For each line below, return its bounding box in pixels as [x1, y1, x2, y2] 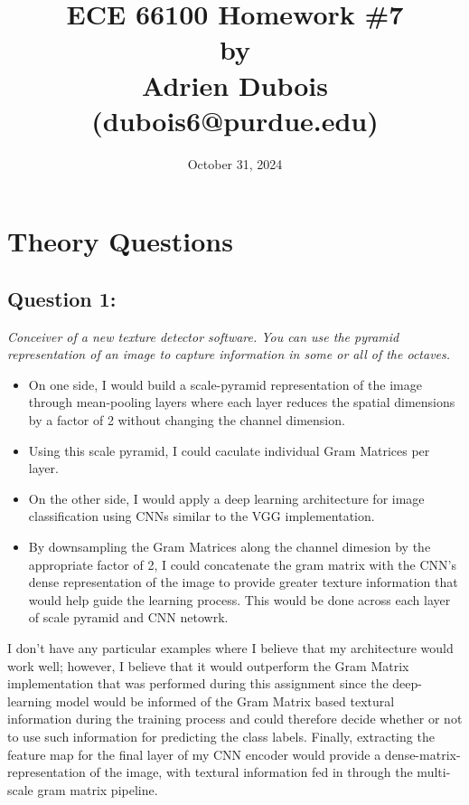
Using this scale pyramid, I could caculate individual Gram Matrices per [28, 440, 430, 459]
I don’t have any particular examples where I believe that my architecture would [7, 638, 454, 657]
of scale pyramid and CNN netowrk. [28, 608, 229, 627]
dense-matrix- [384, 744, 461, 763]
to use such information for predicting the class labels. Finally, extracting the [7, 726, 435, 745]
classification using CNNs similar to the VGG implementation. [28, 507, 375, 526]
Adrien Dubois [141, 66, 329, 103]
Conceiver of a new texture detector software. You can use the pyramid [7, 327, 399, 346]
